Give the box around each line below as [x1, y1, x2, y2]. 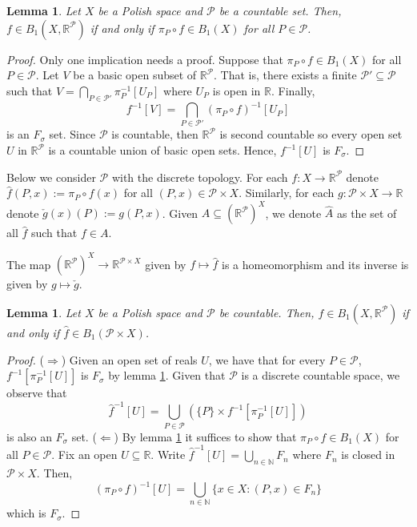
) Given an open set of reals [61, 351, 198, 368]
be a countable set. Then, [219, 2, 342, 18]
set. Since [49, 126, 96, 143]
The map [6, 255, 51, 272]
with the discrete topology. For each [111, 168, 288, 185]
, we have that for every [208, 351, 326, 368]
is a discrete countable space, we [241, 367, 400, 384]
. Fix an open [51, 446, 118, 463]
